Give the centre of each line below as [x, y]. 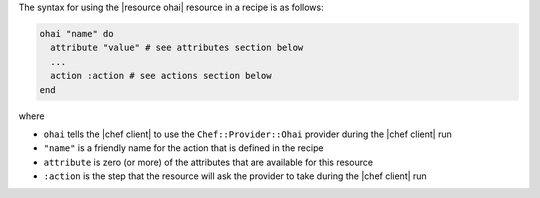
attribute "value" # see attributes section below [177, 48]
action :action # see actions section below [161, 76]
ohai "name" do [76, 33]
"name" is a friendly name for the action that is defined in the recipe [183, 148]
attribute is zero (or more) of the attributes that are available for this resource [208, 162]
